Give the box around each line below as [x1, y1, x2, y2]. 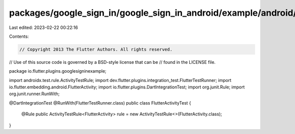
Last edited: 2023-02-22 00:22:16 [9, 25, 78, 30]
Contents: [9, 33, 29, 39]
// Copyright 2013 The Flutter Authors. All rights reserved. [19, 47, 173, 52]
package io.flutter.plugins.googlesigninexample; [9, 68, 107, 74]
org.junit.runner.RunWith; [9, 91, 60, 97]
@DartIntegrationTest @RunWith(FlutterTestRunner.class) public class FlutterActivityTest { [9, 100, 191, 106]
